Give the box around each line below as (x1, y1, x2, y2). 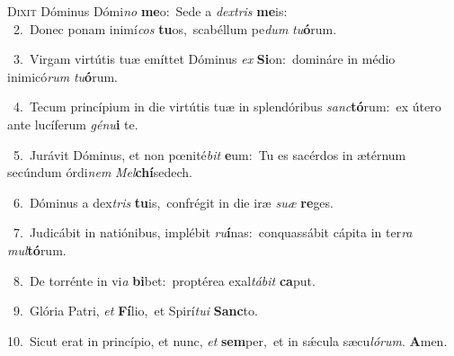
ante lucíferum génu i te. (7, 114, 138, 133)
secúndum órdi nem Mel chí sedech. (7, 163, 192, 182)
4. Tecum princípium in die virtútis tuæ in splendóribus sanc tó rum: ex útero (13, 97, 441, 116)
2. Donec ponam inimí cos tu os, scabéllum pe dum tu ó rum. (13, 19, 337, 38)
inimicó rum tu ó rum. (7, 67, 118, 85)
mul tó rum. (7, 240, 67, 259)
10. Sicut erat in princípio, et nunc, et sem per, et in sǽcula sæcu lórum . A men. (7, 331, 448, 350)
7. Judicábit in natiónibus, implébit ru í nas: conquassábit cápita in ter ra (13, 223, 413, 242)
